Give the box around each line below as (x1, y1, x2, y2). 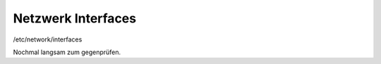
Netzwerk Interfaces (13, 11, 137, 26)
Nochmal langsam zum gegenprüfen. (13, 48, 121, 56)
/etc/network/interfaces (13, 35, 83, 44)
